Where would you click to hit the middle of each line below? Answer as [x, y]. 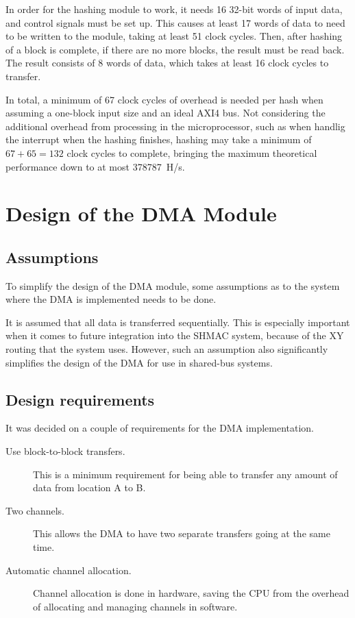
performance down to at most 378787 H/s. [95, 166]
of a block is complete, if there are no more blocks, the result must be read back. [175, 49]
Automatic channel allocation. [69, 570]
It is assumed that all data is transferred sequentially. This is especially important [178, 322]
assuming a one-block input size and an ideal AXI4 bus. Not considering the [166, 113]
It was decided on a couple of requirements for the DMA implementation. [160, 428]
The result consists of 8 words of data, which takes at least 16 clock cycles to [167, 63]
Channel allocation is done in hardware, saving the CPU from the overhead [191, 593]
